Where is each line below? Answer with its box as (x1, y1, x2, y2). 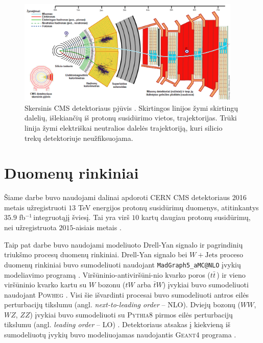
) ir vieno (217, 269, 246, 280)
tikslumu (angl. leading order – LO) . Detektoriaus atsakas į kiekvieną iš (4, 319, 231, 330)
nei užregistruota (4, 222, 57, 233)
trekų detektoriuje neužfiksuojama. (25, 132, 133, 143)
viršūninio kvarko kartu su (4, 279, 87, 290)
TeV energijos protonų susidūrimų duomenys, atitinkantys (78, 202, 259, 212)
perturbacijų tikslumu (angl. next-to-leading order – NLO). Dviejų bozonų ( (4, 299, 241, 310)
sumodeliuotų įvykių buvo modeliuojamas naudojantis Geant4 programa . (4, 329, 236, 340)
